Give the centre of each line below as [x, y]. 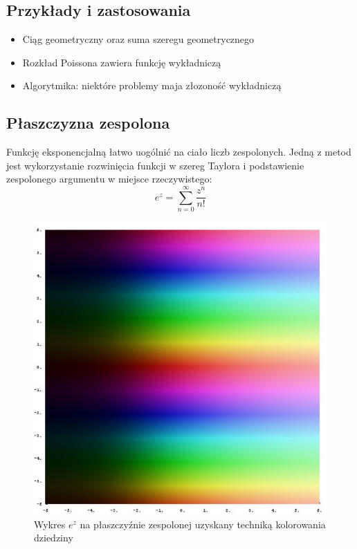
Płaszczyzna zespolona [88, 123]
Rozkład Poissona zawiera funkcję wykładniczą [122, 62]
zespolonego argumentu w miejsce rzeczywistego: [109, 179]
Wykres [50, 524]
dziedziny [54, 538]
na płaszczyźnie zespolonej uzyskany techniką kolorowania [203, 524]
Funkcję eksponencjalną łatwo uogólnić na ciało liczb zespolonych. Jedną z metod [179, 152]
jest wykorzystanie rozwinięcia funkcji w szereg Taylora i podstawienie [155, 165]
